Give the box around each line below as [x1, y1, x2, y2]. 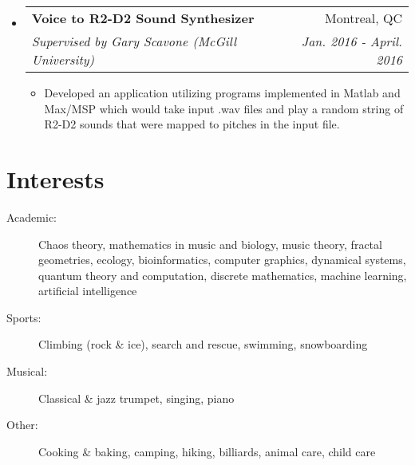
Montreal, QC [325, 9, 402, 27]
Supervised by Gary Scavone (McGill [31, 32, 237, 50]
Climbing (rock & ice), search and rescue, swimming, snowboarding [38, 336, 368, 353]
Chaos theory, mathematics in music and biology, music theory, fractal [38, 235, 382, 252]
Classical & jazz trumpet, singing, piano [38, 389, 235, 406]
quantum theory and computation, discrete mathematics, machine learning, [38, 266, 407, 283]
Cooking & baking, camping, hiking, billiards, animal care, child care [38, 443, 376, 459]
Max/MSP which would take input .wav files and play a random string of [44, 100, 404, 116]
